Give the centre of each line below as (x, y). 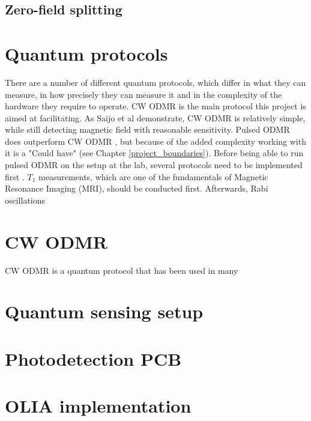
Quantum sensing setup (104, 311)
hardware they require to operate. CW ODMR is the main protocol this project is (155, 106)
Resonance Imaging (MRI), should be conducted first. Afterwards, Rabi (137, 188)
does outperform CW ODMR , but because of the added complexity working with (155, 141)
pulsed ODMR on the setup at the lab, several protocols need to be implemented (154, 165)
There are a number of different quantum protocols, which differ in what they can (155, 82)
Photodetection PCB (93, 358)
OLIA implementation (98, 406)
